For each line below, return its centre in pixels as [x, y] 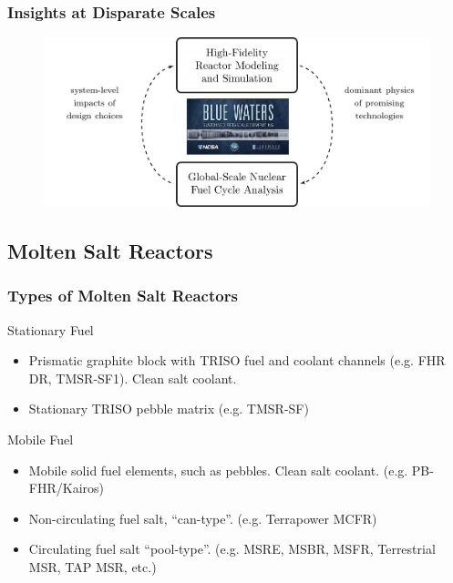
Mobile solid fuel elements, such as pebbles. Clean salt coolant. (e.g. [218, 470]
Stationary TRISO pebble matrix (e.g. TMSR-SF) [169, 409]
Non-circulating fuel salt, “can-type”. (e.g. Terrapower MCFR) [203, 518]
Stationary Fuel [51, 329]
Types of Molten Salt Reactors [123, 296]
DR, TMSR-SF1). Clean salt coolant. [133, 378]
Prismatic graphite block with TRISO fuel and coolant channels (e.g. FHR [237, 360]
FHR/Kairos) [66, 488]
